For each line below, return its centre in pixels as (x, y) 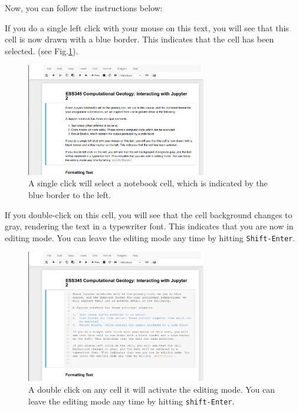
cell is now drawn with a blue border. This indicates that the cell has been (139, 39)
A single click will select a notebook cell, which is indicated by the (148, 183)
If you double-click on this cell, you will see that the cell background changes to (149, 214)
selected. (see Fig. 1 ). (42, 50)
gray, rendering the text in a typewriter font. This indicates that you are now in (149, 226)
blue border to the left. (70, 194)
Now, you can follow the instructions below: (84, 8)
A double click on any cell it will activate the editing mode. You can (152, 389)
